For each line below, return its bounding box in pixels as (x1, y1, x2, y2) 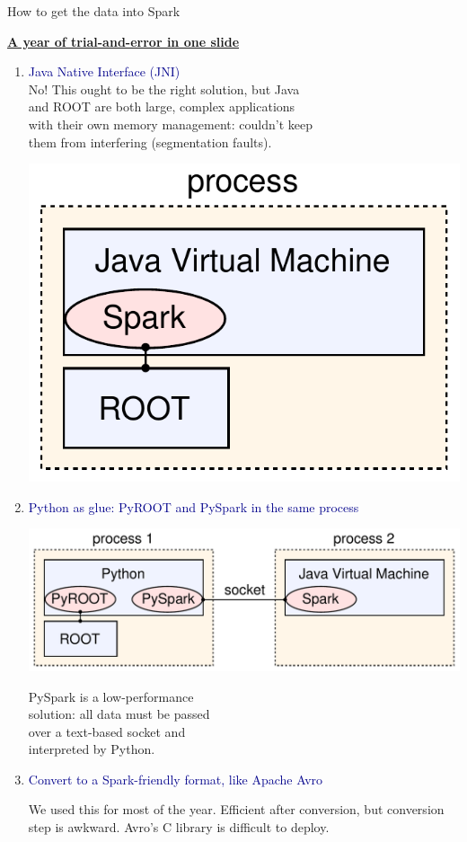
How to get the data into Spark (7, 2, 181, 20)
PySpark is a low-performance (28, 687, 194, 705)
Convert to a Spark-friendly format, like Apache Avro (28, 769, 323, 788)
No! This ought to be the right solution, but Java (28, 79, 300, 98)
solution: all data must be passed (28, 705, 210, 723)
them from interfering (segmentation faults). (28, 132, 272, 151)
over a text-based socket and (28, 722, 186, 740)
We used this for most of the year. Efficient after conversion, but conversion (28, 800, 445, 819)
